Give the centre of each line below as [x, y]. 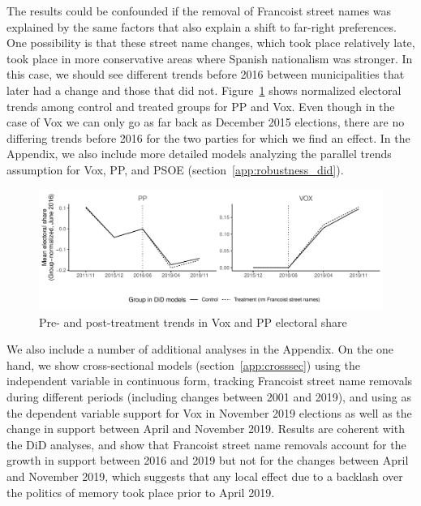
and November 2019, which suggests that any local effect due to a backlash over [205, 476]
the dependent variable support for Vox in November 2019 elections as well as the [209, 412]
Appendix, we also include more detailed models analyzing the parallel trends [199, 154]
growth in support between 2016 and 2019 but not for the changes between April [208, 460]
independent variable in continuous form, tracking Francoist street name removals [210, 381]
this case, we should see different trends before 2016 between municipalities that [206, 74]
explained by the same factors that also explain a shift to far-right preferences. [202, 26]
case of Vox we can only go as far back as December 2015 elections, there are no [206, 122]
